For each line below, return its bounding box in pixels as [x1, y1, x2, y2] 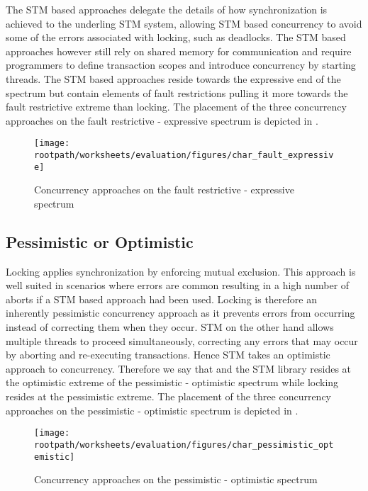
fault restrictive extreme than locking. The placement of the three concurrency [6, 99, 347, 114]
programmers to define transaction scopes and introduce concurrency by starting [6, 57, 356, 72]
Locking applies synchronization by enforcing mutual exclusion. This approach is [6, 264, 356, 278]
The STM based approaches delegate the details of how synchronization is [6, 2, 328, 16]
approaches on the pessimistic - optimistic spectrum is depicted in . [6, 402, 299, 417]
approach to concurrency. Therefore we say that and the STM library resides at [6, 361, 352, 376]
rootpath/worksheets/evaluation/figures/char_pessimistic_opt [34, 439, 334, 450]
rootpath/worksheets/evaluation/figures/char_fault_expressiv [34, 150, 334, 160]
